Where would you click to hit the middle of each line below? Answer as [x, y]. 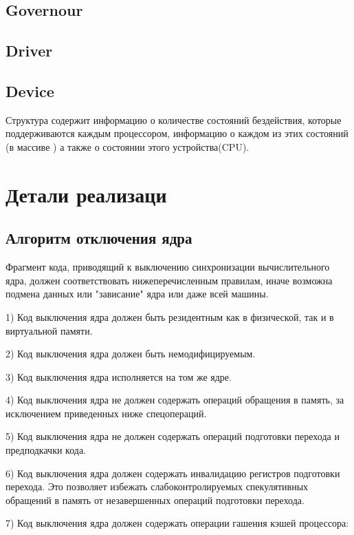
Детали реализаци [86, 194]
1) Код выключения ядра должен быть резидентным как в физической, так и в [170, 316]
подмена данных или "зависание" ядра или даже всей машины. [137, 294]
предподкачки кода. [46, 450]
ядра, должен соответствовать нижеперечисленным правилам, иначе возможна [169, 280]
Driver [29, 51]
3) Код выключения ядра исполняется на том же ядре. [119, 376]
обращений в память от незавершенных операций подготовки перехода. [155, 500]
